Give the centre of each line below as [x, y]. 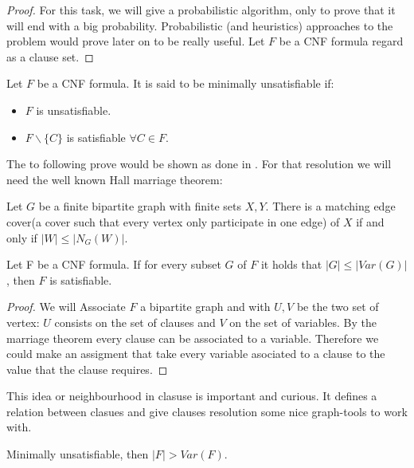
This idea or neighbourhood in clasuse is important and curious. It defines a [192, 396]
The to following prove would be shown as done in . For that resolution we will [199, 164]
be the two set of [338, 307]
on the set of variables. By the [303, 322]
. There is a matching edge [330, 206]
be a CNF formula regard [341, 41]
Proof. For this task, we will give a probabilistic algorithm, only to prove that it [201, 10]
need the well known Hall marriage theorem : [115, 179]
